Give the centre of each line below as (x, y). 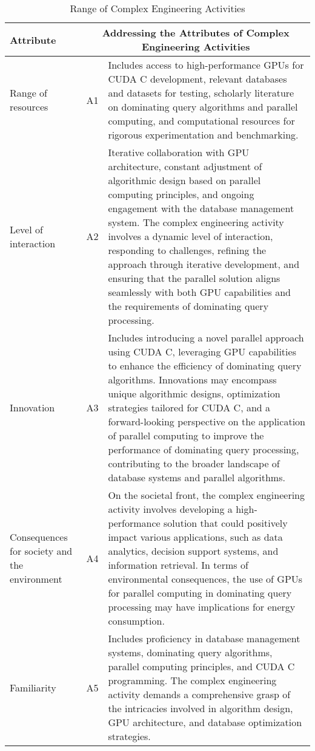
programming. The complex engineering (192, 680)
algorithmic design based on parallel (184, 180)
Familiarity (33, 687)
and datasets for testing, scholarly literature (201, 93)
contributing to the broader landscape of (194, 463)
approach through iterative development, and (204, 264)
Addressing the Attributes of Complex (196, 33)
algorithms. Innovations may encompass (192, 379)
